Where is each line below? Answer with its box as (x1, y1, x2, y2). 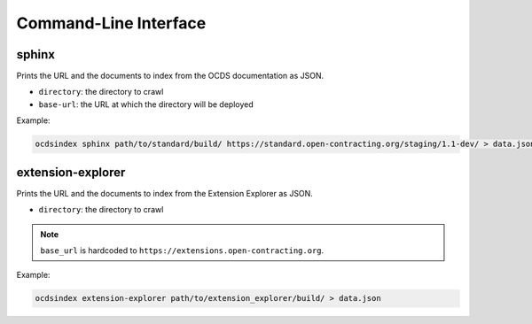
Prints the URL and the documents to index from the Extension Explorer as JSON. (16, 188, 314, 198)
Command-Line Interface (16, 13, 207, 33)
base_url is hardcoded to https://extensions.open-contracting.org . (40, 244, 325, 256)
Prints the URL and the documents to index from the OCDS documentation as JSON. (16, 71, 324, 81)
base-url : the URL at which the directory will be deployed (38, 98, 254, 110)
